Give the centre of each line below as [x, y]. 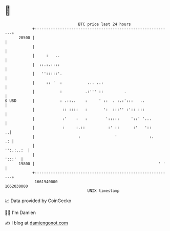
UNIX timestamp [103, 191]
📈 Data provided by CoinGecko [38, 201]
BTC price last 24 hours [104, 24]
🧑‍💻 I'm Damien [20, 212]
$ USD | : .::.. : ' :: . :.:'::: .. [75, 101]
